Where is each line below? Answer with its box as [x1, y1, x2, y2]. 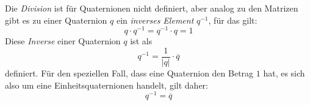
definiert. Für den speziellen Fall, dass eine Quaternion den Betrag [5, 66, 254, 79]
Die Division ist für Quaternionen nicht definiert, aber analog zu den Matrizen [5, 2, 298, 14]
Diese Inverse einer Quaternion [5, 35, 121, 47]
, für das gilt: [208, 13, 258, 26]
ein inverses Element [116, 13, 194, 26]
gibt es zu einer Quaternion [5, 13, 107, 26]
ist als [130, 35, 153, 47]
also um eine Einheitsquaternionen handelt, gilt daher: [5, 78, 208, 91]
